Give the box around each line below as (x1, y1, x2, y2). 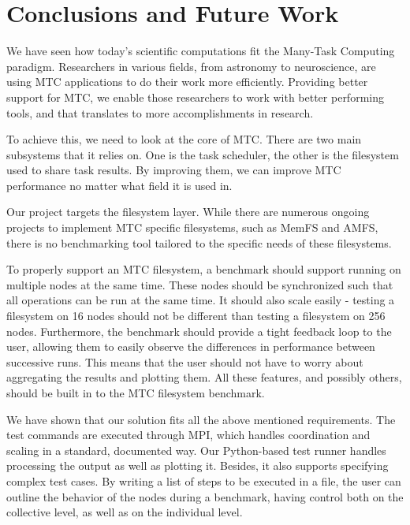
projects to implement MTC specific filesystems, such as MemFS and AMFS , (6, 219, 378, 236)
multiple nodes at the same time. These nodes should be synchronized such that (6, 276, 393, 292)
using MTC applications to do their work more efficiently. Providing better (6, 73, 368, 90)
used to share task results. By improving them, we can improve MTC (6, 162, 341, 178)
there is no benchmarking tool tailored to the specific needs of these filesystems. (6, 234, 392, 251)
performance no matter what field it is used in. (6, 177, 233, 193)
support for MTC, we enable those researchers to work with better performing (6, 88, 384, 105)
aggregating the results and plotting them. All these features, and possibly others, (6, 369, 402, 385)
